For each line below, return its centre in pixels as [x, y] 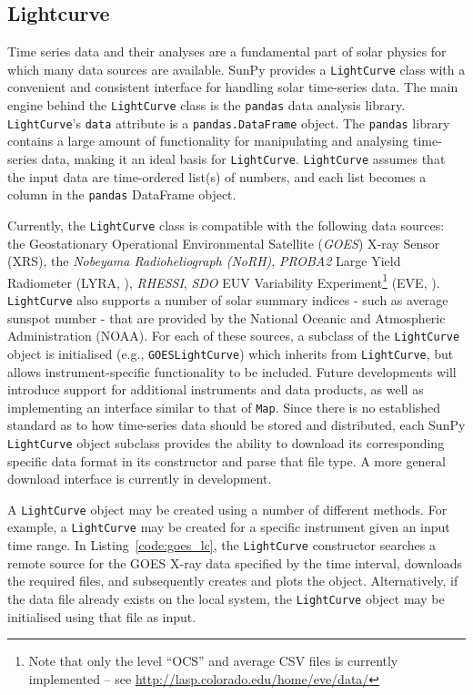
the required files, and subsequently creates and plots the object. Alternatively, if [233, 581]
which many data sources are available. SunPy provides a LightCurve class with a [236, 69]
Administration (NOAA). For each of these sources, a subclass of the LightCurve [234, 336]
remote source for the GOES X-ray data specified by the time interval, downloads [235, 562]
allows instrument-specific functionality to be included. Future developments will [232, 371]
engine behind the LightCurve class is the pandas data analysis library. [206, 105]
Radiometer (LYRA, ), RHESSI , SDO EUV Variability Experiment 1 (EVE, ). [224, 281]
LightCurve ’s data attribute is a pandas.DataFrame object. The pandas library [229, 123]
